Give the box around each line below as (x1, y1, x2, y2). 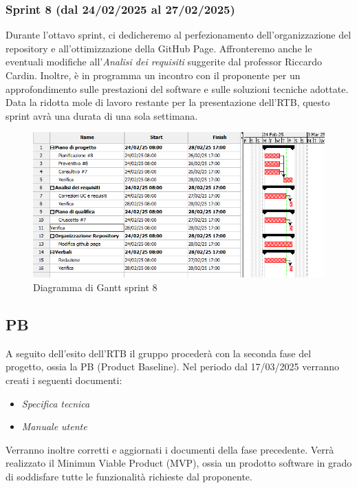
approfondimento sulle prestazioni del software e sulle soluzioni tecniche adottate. (6, 81, 349, 96)
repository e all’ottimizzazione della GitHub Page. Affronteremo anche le (6, 41, 312, 55)
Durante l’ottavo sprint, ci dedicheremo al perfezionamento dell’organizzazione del (6, 28, 351, 42)
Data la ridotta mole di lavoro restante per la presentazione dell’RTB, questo (6, 95, 330, 109)
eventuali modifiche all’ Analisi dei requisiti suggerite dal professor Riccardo (6, 54, 322, 69)
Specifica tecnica (21, 396, 90, 410)
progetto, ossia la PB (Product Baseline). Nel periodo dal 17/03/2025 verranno (6, 359, 339, 374)
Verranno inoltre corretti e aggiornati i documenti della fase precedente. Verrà (6, 442, 334, 456)
